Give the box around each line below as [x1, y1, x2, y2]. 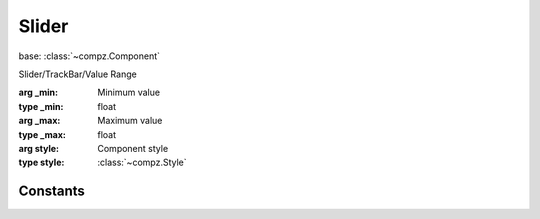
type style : [18, 156, 65, 169]
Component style [97, 142, 169, 154]
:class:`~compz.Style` [97, 156, 187, 169]
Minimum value [97, 86, 160, 99]
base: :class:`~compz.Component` [18, 50, 160, 62]
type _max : [18, 128, 67, 140]
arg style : [18, 142, 60, 154]
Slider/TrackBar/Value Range [18, 68, 137, 80]
